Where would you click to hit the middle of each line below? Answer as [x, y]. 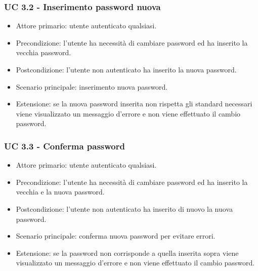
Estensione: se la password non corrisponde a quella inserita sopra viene [127, 253]
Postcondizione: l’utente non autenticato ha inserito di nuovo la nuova [124, 208]
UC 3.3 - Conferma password [64, 146]
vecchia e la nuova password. [60, 192]
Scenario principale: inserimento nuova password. [92, 86]
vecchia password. [44, 52]
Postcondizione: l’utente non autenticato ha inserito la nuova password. [126, 69]
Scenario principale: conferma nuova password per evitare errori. [116, 236]
